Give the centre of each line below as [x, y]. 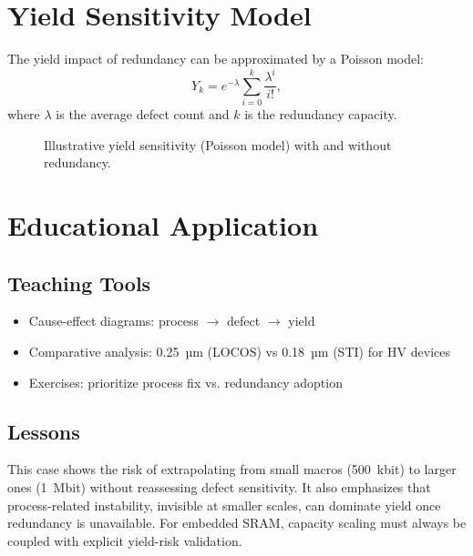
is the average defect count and [143, 114]
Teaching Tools [79, 283]
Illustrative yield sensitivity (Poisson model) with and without [218, 144]
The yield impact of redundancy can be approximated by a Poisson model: [216, 59]
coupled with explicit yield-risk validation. [125, 540]
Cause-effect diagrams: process [114, 321]
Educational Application [163, 224]
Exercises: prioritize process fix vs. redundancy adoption [185, 382]
